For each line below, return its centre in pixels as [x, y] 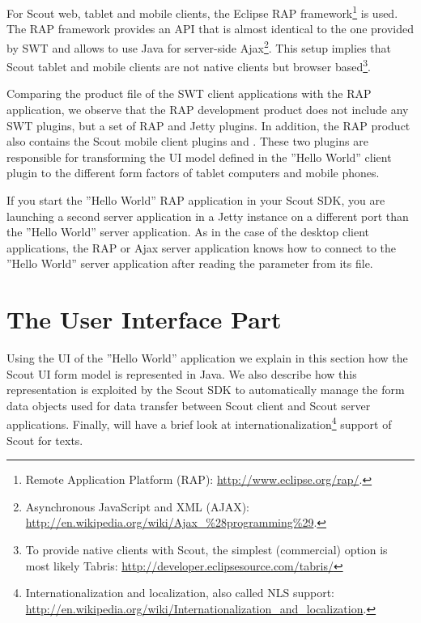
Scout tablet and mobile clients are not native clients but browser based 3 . [189, 65]
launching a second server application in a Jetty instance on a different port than [208, 216]
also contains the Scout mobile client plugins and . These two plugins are [187, 141]
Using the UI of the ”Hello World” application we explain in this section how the [207, 358]
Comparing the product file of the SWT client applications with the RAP [189, 93]
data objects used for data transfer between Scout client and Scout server [189, 405]
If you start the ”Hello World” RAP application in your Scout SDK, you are [196, 199]
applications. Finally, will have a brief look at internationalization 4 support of [199, 423]
